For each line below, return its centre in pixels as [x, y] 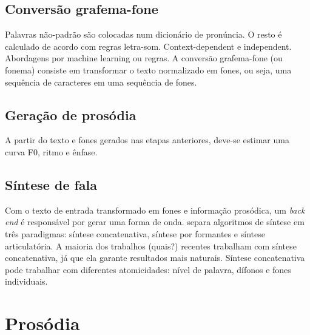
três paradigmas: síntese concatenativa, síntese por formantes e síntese [135, 233]
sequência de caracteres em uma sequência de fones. [101, 82]
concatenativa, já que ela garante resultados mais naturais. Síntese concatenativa [155, 258]
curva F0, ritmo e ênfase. [51, 151]
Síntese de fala [51, 184]
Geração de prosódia [71, 114]
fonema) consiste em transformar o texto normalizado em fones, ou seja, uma [148, 69]
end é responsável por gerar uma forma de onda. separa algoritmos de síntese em [155, 222]
